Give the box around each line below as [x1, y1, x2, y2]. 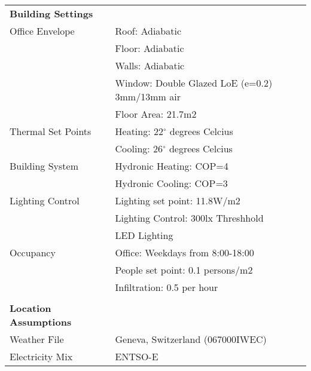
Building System [10, 159, 78, 173]
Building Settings [10, 7, 93, 20]
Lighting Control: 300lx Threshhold [115, 211, 264, 225]
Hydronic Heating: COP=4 [115, 159, 228, 173]
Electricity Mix [10, 349, 73, 363]
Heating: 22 [115, 124, 163, 138]
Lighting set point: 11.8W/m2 [115, 194, 240, 207]
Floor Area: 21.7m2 [115, 107, 197, 121]
